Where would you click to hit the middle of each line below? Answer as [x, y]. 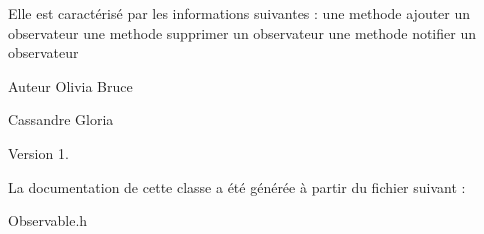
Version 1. [38, 152]
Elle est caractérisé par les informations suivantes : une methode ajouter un [239, 13]
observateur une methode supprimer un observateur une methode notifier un [242, 32]
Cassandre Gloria [61, 119]
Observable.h [48, 220]
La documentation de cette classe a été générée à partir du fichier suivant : [237, 186]
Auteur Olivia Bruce [70, 85]
